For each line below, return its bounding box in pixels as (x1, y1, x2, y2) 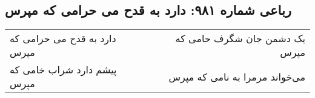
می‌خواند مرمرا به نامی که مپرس (168, 69, 305, 84)
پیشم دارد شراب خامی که (10, 63, 117, 77)
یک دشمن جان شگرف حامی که (175, 31, 305, 46)
